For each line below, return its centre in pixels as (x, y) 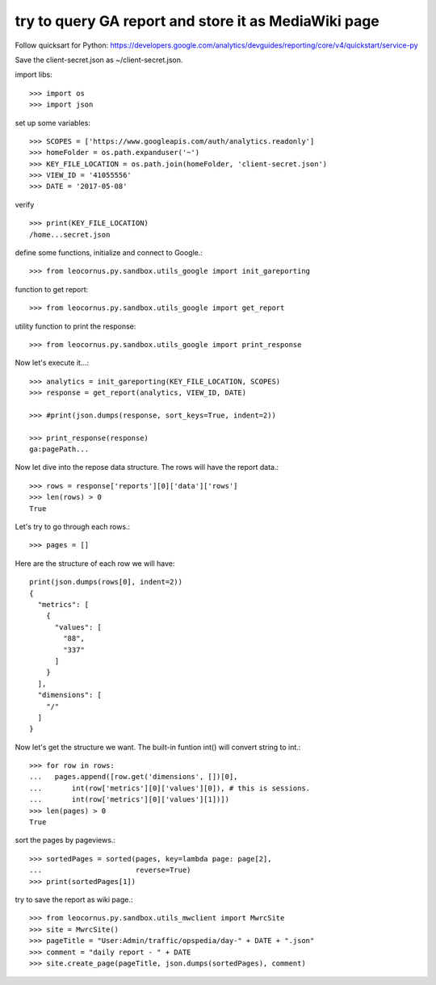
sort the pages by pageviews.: (65, 840)
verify (25, 204)
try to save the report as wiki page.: (74, 899)
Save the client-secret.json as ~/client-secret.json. (99, 60)
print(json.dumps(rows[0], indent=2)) (106, 582)
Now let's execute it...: (52, 363)
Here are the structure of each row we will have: (95, 563)
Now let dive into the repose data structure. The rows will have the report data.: (147, 467)
